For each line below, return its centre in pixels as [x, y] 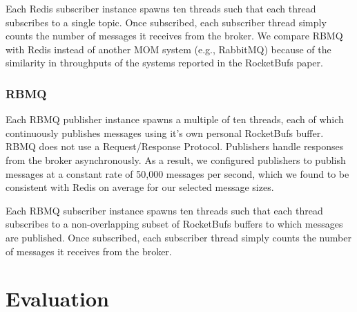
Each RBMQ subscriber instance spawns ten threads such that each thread [164, 210]
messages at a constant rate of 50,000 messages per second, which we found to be [177, 173]
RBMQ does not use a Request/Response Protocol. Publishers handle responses [175, 146]
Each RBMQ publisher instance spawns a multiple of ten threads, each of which [175, 119]
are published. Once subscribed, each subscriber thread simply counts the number [178, 237]
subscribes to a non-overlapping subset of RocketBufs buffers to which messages [174, 224]
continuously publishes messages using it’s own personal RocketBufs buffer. [165, 132]
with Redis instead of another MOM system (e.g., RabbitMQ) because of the [168, 49]
